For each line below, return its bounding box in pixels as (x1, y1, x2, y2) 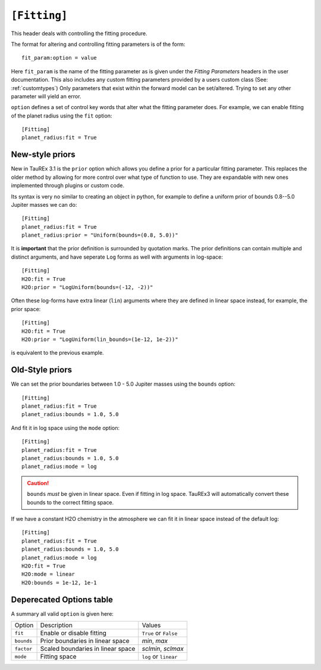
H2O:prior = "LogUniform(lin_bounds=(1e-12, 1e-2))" (21, 336, 178, 343)
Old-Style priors (11, 365, 73, 375)
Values (141, 621, 161, 629)
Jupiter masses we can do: (11, 201, 77, 208)
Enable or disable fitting (40, 629, 107, 637)
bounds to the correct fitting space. (27, 498, 114, 506)
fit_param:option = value (21, 54, 97, 61)
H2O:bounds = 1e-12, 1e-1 (21, 579, 97, 586)
